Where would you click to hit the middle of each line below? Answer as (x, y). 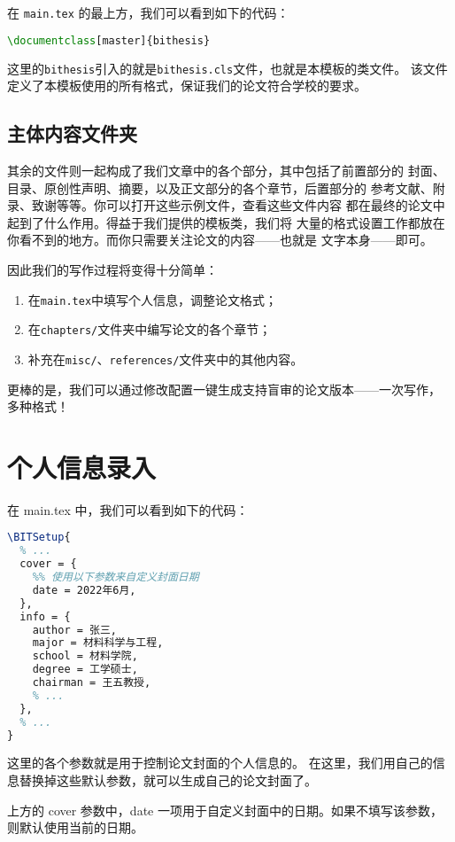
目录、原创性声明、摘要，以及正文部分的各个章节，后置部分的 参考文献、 (220, 187)
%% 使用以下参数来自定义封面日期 (116, 577)
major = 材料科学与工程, (98, 643)
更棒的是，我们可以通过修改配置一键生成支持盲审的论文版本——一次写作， (224, 389)
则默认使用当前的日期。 (75, 827)
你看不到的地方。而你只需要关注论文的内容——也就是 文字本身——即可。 (220, 240)
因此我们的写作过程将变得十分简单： (112, 269)
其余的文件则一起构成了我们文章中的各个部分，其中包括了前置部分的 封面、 (226, 170)
